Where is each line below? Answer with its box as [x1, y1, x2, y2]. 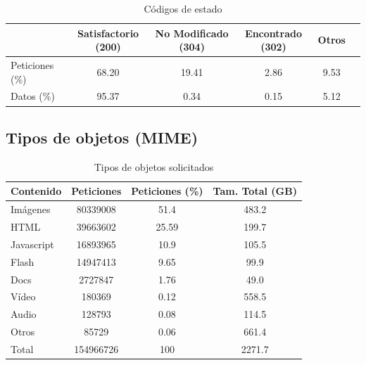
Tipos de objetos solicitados [94, 159, 214, 174]
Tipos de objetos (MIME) [6, 126, 198, 148]
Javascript [11, 236, 54, 251]
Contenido [11, 184, 62, 198]
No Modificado [155, 25, 229, 40]
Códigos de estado [144, 1, 222, 15]
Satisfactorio [77, 25, 139, 40]
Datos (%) [11, 89, 55, 103]
